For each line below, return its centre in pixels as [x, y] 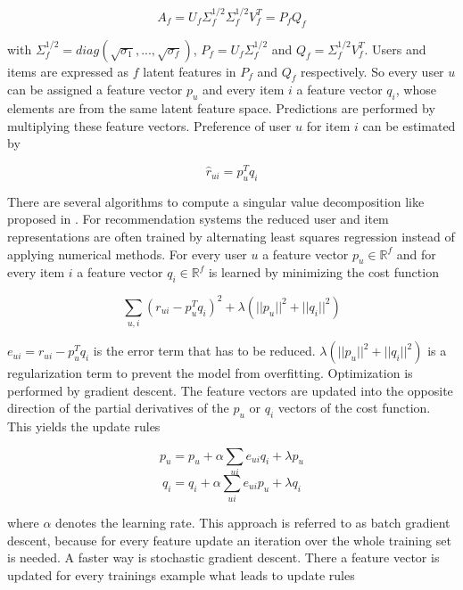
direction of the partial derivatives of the [118, 408]
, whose [416, 90]
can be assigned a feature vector [95, 90]
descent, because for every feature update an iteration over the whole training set [229, 540]
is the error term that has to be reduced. [204, 351]
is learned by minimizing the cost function [323, 272]
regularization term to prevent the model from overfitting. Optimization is [210, 373]
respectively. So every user [372, 71]
